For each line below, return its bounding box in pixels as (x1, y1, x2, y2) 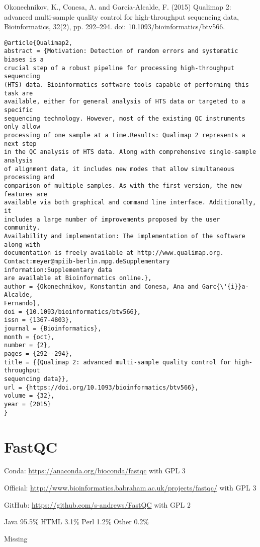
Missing (4, 533, 28, 543)
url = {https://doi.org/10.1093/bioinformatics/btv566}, (4, 384, 199, 391)
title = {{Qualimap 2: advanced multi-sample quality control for (4, 358, 231, 366)
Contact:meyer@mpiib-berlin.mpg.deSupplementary (4, 257, 170, 265)
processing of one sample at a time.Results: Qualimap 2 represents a (4, 132, 245, 139)
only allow (4, 123, 40, 131)
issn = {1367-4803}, (4, 316, 73, 324)
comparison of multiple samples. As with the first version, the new (4, 182, 242, 189)
